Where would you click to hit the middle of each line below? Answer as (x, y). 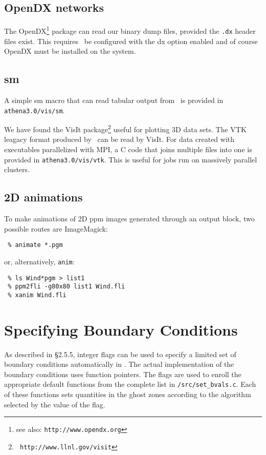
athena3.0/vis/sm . (35, 110)
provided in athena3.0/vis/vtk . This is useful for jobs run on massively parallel (131, 159)
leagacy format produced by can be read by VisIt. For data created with (119, 139)
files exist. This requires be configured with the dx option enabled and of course (131, 41)
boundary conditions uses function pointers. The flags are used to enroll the (123, 374)
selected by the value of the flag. (55, 404)
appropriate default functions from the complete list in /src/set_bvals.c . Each (130, 384)
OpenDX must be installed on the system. (70, 51)
